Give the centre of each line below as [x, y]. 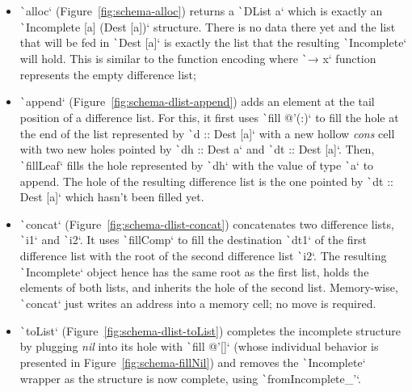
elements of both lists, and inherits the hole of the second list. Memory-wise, [209, 287]
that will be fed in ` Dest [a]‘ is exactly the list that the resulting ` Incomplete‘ [213, 42]
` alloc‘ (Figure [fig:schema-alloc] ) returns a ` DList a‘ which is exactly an [201, 11]
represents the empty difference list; [108, 74]
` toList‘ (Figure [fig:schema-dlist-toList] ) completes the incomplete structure [210, 330]
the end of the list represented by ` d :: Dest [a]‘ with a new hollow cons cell [207, 133]
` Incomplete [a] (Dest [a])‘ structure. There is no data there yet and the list [208, 26]
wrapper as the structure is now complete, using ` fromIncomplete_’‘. [191, 378]
